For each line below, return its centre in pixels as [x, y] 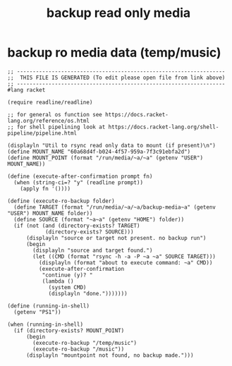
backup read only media [118, 13]
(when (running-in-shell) [45, 324]
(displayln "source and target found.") [93, 250]
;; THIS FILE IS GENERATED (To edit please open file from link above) [116, 78]
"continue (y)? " [67, 275]
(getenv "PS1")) [37, 312]
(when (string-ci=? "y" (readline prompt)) [78, 182]
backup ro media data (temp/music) [114, 53]
